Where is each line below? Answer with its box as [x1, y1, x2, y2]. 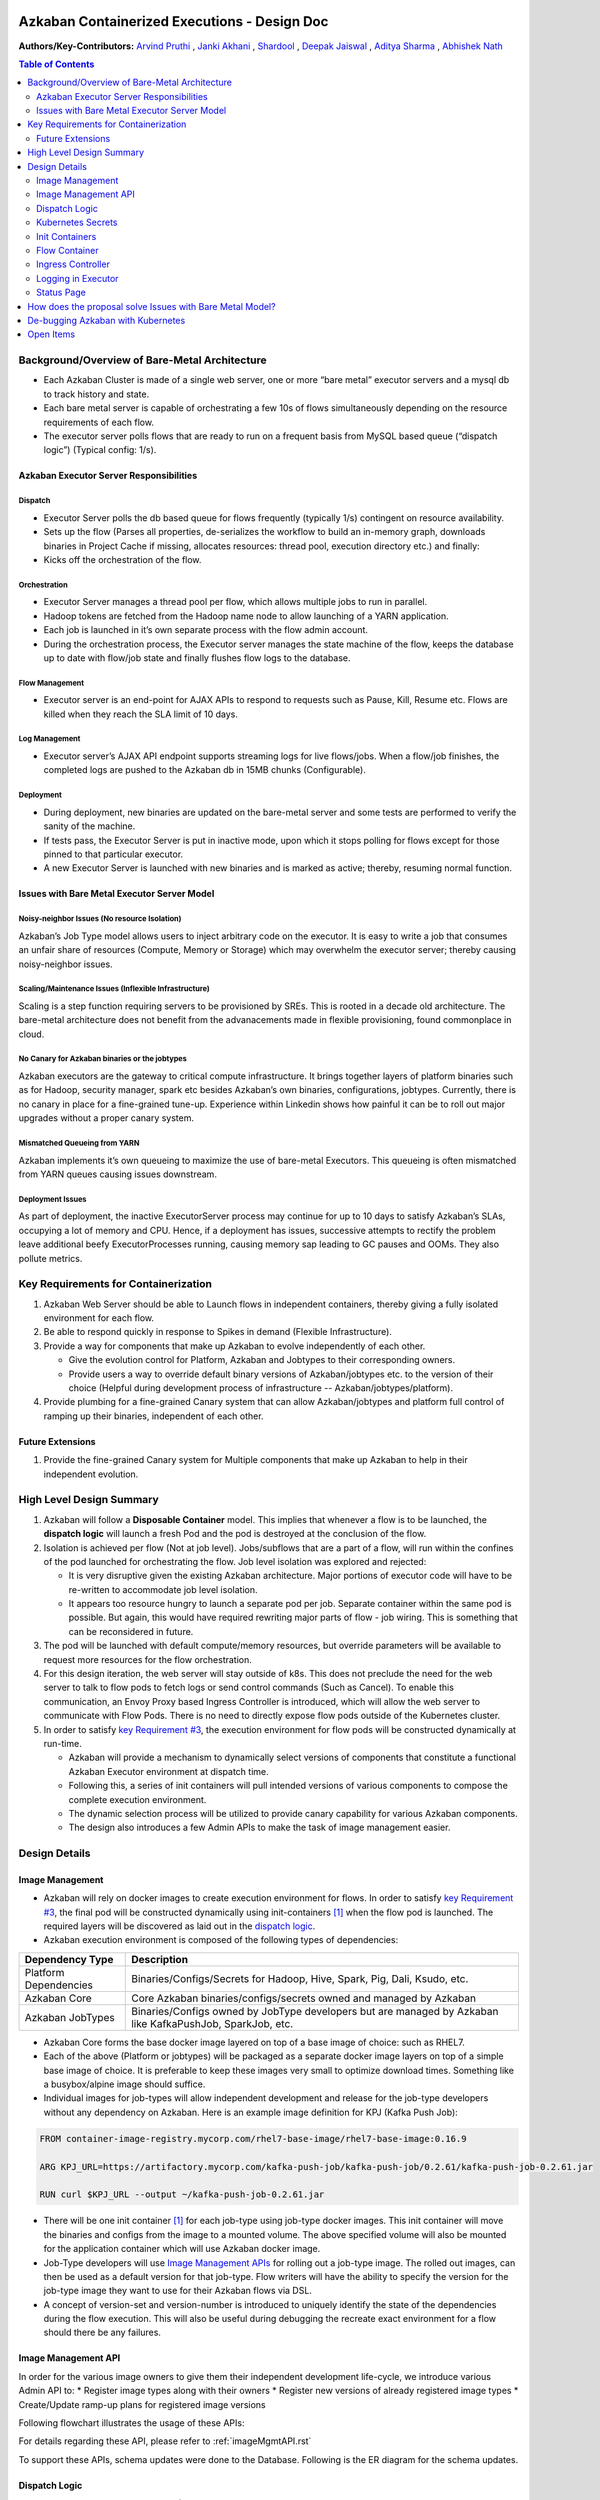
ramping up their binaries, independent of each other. [43, 1410, 264, 1422]
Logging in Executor [36, 272, 119, 284]
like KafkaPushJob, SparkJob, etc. [131, 2016, 294, 2030]
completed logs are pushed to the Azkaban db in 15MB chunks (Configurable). [43, 764, 367, 776]
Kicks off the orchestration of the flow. [43, 553, 202, 565]
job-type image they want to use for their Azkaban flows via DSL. [43, 2285, 312, 2297]
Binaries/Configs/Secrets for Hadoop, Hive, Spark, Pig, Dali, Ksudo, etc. [131, 1971, 469, 1985]
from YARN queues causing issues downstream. [18, 1168, 217, 1180]
